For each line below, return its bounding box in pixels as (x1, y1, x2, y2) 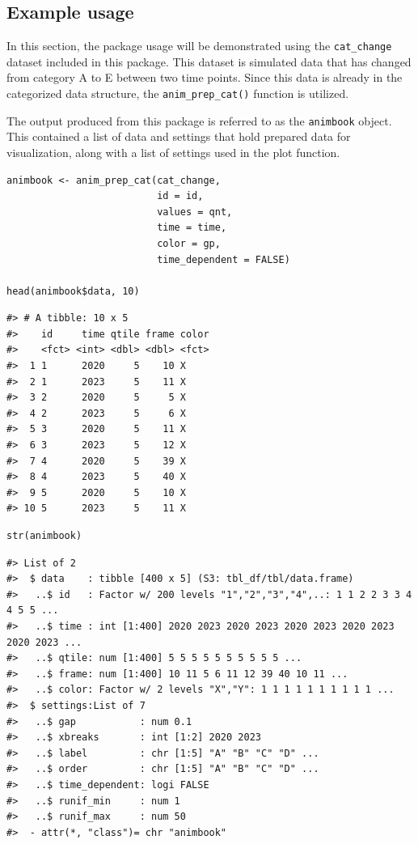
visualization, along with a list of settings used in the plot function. (6, 143, 340, 160)
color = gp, (157, 237, 221, 249)
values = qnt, (157, 206, 233, 218)
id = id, (157, 190, 204, 202)
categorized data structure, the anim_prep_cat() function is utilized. (6, 85, 349, 102)
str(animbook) (6, 530, 82, 542)
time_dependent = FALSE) (157, 253, 290, 265)
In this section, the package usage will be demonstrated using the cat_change (6, 37, 392, 54)
